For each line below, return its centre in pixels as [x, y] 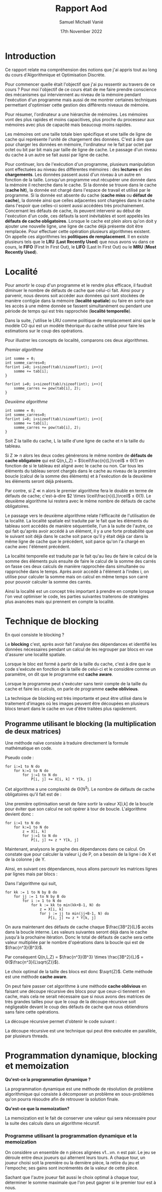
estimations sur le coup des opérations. [44, 331]
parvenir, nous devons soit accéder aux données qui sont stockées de [75, 295]
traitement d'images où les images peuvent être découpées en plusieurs [77, 703]
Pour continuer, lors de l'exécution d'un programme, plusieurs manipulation [80, 164]
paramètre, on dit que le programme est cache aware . [59, 674]
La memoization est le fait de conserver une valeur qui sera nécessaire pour [81, 1118]
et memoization [37, 1066]
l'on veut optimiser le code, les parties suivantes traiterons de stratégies [77, 596]
